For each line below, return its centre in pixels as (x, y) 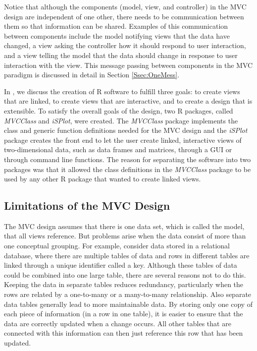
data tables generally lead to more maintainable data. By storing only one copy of (128, 304)
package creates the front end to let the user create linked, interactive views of (123, 140)
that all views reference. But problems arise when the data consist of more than (125, 236)
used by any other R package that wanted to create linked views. (103, 179)
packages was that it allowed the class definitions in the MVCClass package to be (128, 169)
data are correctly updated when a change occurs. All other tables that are (118, 323)
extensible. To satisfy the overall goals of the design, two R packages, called (119, 110)
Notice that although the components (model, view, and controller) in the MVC (125, 6)
